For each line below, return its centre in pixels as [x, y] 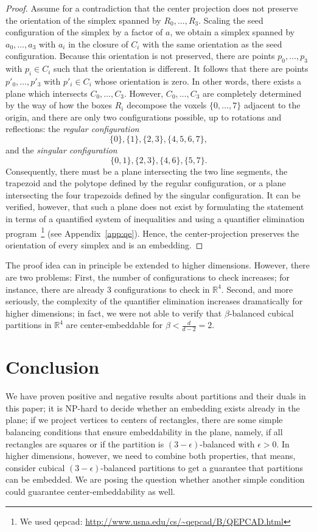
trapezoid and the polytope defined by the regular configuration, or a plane [146, 183]
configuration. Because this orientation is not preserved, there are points [140, 56]
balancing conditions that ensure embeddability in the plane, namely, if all [144, 432]
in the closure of [98, 44]
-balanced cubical [261, 313]
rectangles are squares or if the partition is [85, 443]
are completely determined [252, 93]
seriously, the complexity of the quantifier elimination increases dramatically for [154, 301]
